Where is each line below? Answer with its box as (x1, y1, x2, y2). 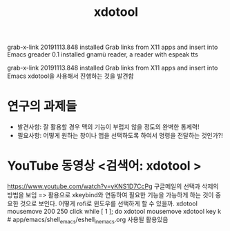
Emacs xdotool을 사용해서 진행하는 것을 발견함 (7, 72, 134, 80)
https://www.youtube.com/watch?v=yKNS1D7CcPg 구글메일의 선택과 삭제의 (7, 182, 219, 190)
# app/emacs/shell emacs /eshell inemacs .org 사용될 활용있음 (7, 215, 169, 225)
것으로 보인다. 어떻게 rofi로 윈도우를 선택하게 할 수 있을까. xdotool (19, 199, 198, 208)
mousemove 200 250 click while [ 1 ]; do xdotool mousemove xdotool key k (7, 208, 222, 216)
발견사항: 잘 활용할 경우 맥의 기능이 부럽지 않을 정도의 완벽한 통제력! (17, 123, 200, 131)
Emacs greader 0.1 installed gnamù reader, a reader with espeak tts (7, 50, 198, 59)
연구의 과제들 (7, 99, 77, 114)
